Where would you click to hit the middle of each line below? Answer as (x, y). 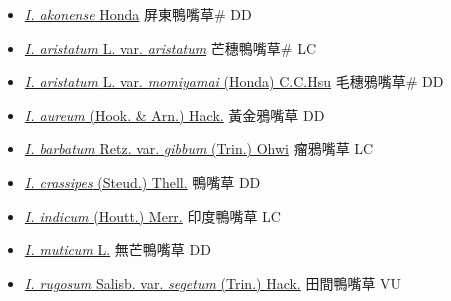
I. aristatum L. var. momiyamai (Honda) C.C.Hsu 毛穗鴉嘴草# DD (234, 81)
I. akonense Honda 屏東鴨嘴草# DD (138, 14)
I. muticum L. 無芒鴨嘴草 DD (117, 249)
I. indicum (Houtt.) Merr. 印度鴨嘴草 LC (152, 215)
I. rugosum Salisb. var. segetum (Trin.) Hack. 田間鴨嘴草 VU (213, 282)
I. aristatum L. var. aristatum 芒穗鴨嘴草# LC (170, 47)
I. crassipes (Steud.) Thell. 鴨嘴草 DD (142, 181)
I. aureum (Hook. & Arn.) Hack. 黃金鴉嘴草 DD (174, 114)
